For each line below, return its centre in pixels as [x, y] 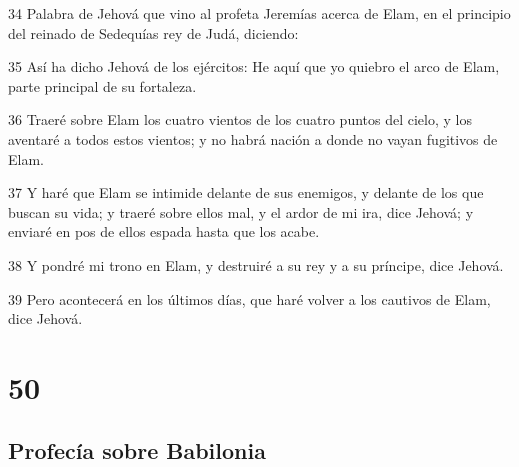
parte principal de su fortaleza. [102, 85]
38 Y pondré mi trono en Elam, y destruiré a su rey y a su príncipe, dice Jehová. [256, 264]
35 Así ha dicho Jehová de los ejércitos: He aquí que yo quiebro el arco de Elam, [254, 66]
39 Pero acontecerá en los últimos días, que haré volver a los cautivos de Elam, [249, 298]
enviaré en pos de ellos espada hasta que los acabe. [164, 231]
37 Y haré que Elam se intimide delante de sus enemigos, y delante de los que [246, 192]
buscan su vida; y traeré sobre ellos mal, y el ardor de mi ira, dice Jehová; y [241, 211]
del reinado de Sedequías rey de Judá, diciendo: [153, 32]
